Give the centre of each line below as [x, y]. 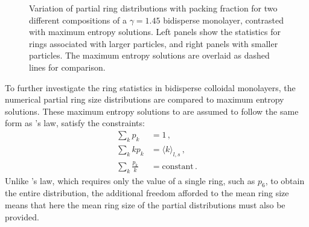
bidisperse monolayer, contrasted [223, 20]
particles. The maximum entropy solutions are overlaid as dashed [149, 55]
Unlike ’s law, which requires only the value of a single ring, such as [130, 180]
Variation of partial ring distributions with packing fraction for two [153, 8]
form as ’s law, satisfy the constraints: [75, 123]
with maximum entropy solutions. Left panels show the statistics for [155, 32]
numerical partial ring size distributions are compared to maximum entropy [145, 99]
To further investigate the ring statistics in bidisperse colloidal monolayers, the [150, 87]
